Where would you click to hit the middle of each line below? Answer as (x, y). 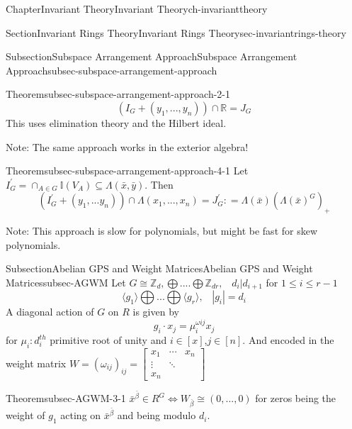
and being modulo (157, 415)
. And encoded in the (288, 340)
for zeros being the (296, 398)
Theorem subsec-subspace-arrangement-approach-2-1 (118, 94)
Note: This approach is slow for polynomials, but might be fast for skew (162, 231)
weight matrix (36, 363)
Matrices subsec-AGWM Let (66, 282)
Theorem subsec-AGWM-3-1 (66, 398)
